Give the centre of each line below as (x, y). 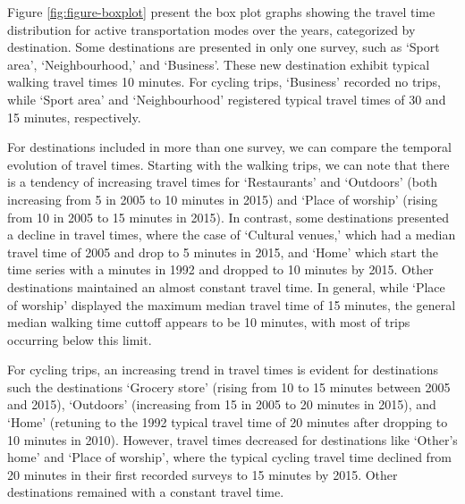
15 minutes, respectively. (74, 117)
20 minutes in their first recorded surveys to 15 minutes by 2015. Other (203, 474)
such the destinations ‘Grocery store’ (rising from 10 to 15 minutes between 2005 (229, 386)
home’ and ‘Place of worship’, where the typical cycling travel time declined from (230, 457)
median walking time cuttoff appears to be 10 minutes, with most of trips (209, 322)
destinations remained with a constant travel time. (146, 492)
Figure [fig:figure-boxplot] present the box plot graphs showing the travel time (221, 12)
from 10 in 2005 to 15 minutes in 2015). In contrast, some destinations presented (228, 217)
